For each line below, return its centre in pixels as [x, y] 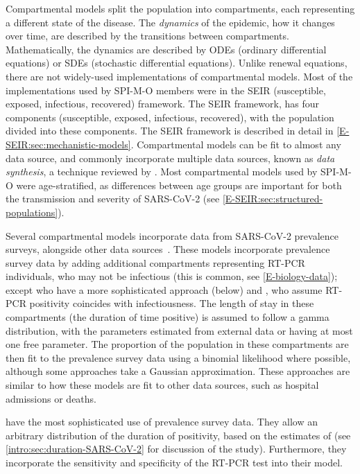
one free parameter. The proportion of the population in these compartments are [177, 344]
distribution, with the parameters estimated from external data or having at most [179, 330]
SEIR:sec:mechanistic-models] [68, 144]
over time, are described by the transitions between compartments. [147, 36]
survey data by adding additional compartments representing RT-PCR [155, 262]
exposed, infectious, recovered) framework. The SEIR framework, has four [163, 104]
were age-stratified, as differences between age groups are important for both [179, 185]
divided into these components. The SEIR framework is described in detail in [170, 131]
